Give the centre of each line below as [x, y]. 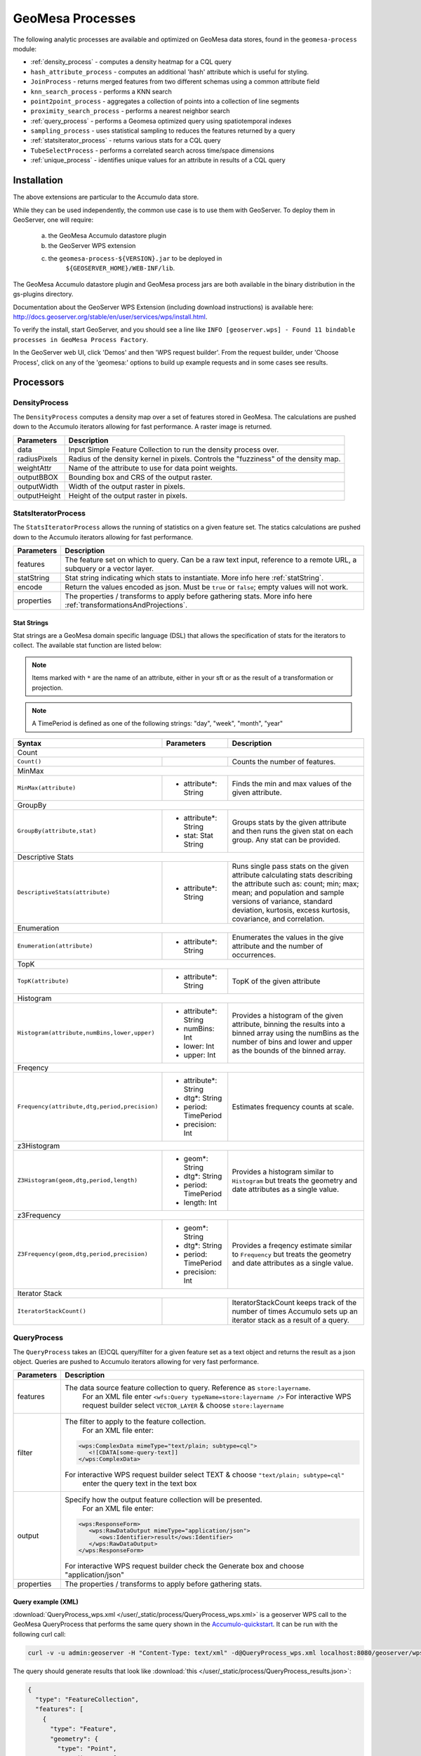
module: [25, 48]
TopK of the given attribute [276, 981]
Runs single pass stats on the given [290, 866]
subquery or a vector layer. [109, 569]
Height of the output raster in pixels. [128, 495]
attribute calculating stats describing [292, 874]
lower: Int [199, 1046]
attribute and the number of [278, 946]
